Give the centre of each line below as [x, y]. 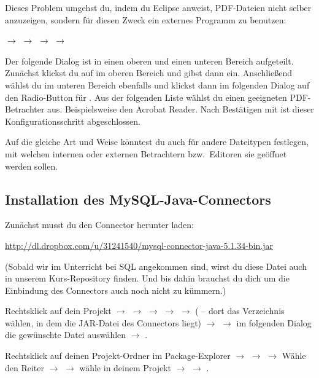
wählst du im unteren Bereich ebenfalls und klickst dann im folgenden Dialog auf [157, 85]
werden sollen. [32, 166]
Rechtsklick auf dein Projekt [58, 311]
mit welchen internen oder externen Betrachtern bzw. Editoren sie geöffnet [146, 153]
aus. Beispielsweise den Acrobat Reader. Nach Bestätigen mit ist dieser [181, 109]
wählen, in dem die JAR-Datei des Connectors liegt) [103, 322]
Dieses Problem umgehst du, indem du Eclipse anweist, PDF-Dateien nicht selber [158, 7]
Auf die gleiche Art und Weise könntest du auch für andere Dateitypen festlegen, [157, 142]
